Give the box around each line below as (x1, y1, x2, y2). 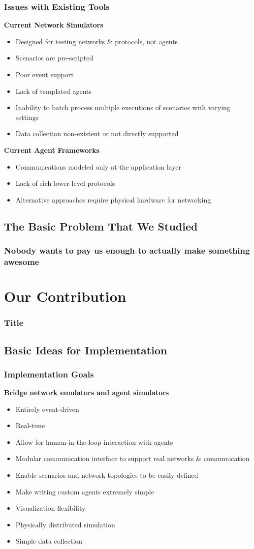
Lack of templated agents (15, 86, 92, 96)
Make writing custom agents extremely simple (15, 486, 154, 496)
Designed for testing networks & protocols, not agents (15, 36, 178, 46)
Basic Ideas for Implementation (4, 342, 167, 357)
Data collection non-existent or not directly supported (15, 128, 179, 139)
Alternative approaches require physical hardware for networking (15, 194, 211, 204)
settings (15, 112, 39, 122)
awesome (4, 255, 39, 267)
